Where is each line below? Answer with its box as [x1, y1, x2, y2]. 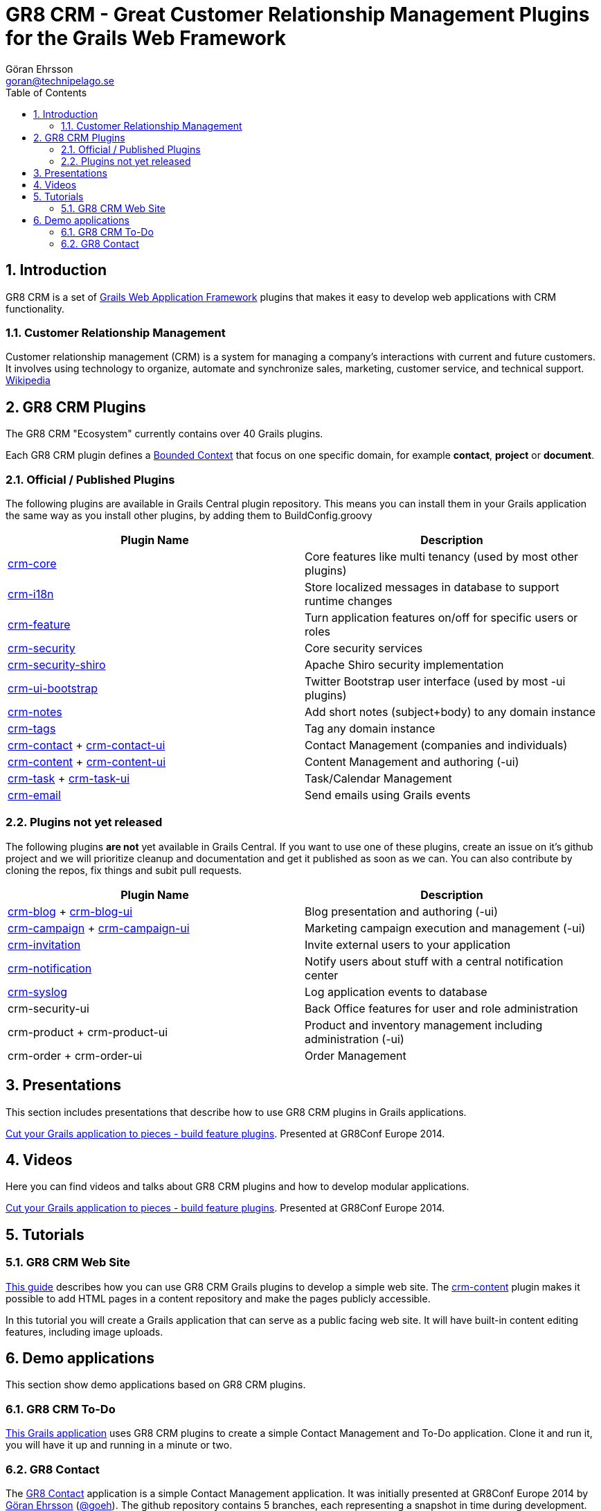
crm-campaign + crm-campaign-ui [8, 920, 190, 935]
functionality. [6, 302, 65, 315]
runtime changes [305, 593, 393, 608]
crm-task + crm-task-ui [8, 771, 130, 785]
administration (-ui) [305, 1031, 404, 1046]
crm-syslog [8, 984, 67, 999]
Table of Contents [6, 86, 87, 98]
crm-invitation [8, 937, 81, 952]
